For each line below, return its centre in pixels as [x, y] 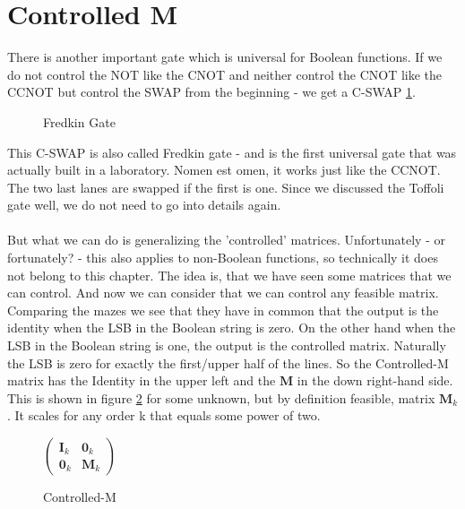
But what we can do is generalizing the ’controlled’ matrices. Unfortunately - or [226, 240]
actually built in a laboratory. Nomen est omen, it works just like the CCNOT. [224, 170]
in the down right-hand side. [375, 380]
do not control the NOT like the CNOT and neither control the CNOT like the [225, 74]
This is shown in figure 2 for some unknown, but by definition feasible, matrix [221, 397]
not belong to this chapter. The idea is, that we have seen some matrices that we [229, 275]
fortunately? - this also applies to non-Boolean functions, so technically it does [223, 258]
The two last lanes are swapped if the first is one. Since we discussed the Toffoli [226, 187]
